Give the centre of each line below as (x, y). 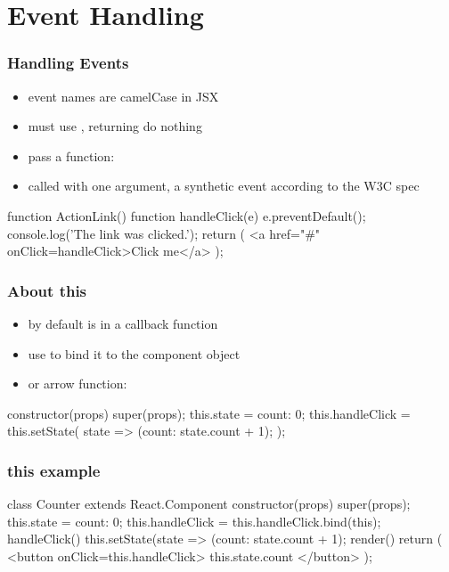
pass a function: (71, 155)
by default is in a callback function (123, 323)
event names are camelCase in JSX (123, 96)
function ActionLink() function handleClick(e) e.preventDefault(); (187, 215)
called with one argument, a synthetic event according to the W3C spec (224, 186)
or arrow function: (78, 384)
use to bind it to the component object (134, 353)
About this (47, 290)
